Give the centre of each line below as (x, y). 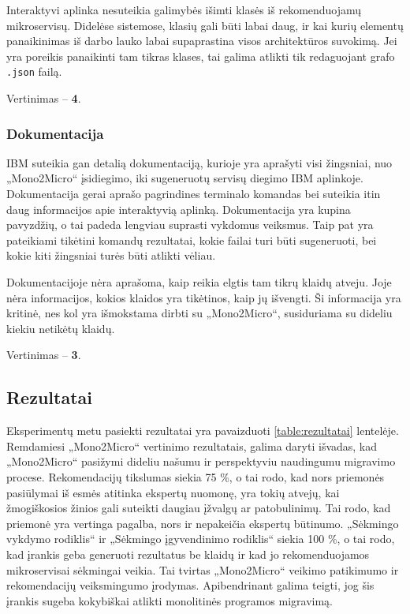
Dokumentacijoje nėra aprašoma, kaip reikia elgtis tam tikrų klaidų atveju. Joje (199, 282)
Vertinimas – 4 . (44, 98)
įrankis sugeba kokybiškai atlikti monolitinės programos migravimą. (170, 600)
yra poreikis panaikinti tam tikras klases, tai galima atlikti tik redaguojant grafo (201, 56)
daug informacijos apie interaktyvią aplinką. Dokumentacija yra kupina (179, 209)
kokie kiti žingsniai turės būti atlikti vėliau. (111, 255)
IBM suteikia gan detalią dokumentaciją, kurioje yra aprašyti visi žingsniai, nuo (199, 162)
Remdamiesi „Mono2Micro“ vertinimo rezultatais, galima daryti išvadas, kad (192, 446)
